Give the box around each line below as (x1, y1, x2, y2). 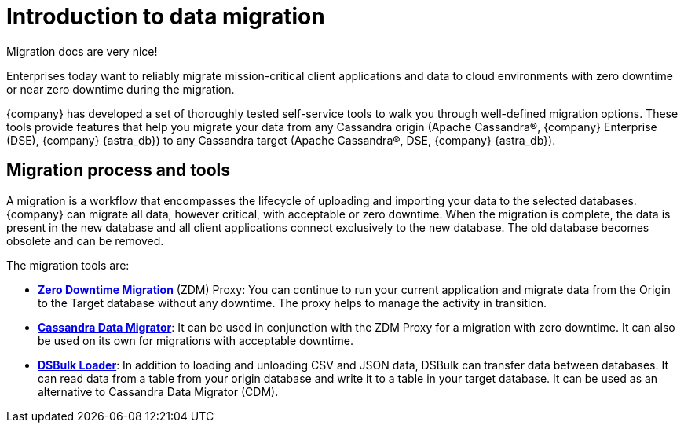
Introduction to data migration (6, 3, 325, 30)
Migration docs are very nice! (6, 44, 158, 58)
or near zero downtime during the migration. (6, 82, 235, 96)
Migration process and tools (6, 160, 230, 181)
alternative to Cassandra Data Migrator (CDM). (38, 384, 279, 398)
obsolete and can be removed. (6, 233, 164, 247)
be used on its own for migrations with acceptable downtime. (38, 333, 353, 347)
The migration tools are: (6, 258, 130, 272)
